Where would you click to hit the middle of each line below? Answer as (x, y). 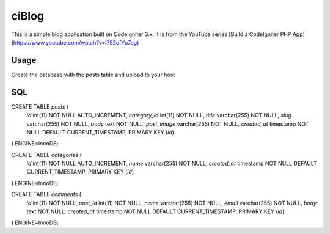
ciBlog (28, 16)
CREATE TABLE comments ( (46, 194)
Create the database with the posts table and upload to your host (93, 75)
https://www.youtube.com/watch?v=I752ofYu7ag (75, 42)
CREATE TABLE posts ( (40, 106)
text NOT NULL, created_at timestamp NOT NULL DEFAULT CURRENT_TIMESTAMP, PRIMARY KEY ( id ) (156, 211)
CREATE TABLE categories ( (46, 155)
